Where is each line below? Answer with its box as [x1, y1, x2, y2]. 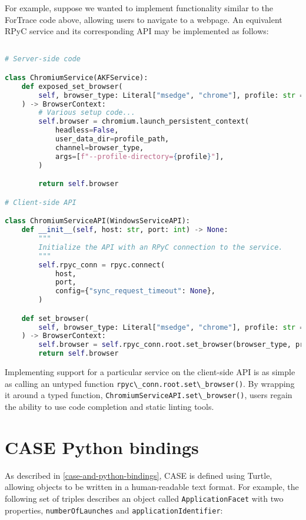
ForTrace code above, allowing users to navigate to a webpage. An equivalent [5, 13, 282, 25]
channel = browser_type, [55, 143, 144, 152]
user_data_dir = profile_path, [55, 135, 169, 144]
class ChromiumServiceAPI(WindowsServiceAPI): [5, 217, 190, 226]
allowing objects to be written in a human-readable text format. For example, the [5, 481, 299, 493]
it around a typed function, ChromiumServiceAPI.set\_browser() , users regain [5, 389, 292, 401]
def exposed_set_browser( [21, 82, 123, 91]
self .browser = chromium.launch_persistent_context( [38, 117, 250, 126]
